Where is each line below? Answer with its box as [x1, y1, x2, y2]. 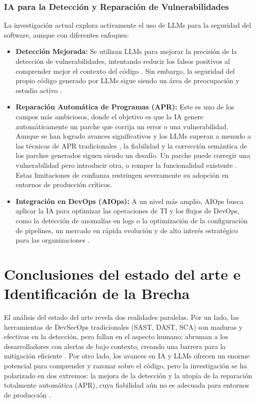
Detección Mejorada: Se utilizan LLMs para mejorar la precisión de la [15, 46, 237, 56]
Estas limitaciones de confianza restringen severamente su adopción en [15, 169, 229, 180]
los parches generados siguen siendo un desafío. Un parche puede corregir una [15, 150, 251, 160]
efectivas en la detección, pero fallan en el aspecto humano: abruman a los [4, 331, 228, 342]
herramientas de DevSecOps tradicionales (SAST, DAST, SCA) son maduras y [4, 321, 243, 332]
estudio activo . [15, 85, 62, 95]
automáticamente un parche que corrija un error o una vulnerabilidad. [15, 121, 228, 131]
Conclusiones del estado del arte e [4, 263, 241, 284]
